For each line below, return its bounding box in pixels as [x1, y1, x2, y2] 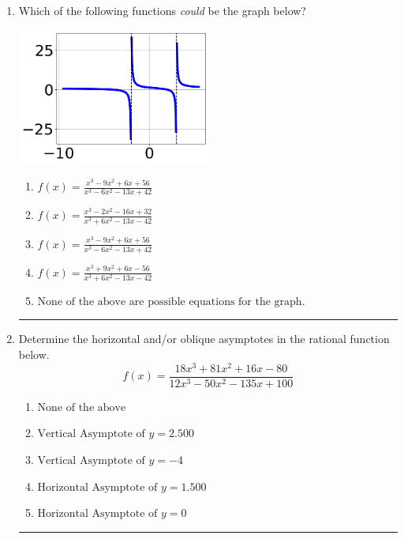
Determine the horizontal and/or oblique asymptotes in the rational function [18, 330, 390, 347]
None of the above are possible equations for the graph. [37, 296, 305, 307]
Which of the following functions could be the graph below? [18, 2, 306, 18]
